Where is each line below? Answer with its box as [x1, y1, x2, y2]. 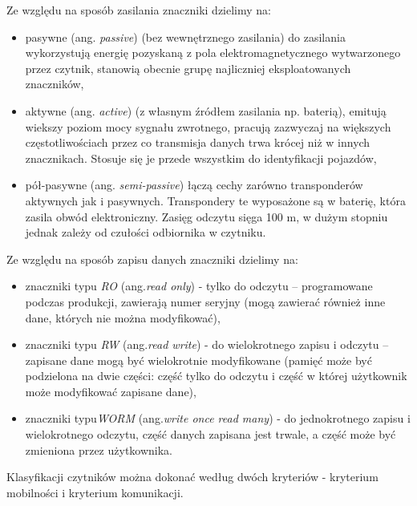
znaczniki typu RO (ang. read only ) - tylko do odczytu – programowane [25, 277, 373, 294]
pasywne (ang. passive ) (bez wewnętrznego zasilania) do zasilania [25, 28, 346, 45]
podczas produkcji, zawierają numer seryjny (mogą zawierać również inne [25, 293, 386, 310]
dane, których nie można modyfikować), [25, 309, 221, 326]
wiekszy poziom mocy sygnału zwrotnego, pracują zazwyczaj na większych [25, 118, 391, 135]
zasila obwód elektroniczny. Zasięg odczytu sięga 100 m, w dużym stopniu [25, 208, 388, 225]
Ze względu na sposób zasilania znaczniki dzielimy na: [6, 2, 271, 18]
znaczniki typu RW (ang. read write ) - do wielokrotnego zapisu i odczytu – [25, 336, 389, 353]
